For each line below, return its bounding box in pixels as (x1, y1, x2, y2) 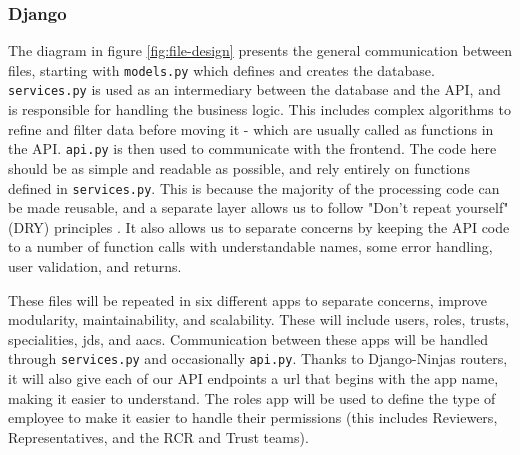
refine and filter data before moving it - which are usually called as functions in (8, 118, 494, 139)
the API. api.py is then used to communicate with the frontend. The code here (8, 138, 497, 159)
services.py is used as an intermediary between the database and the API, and (8, 79, 501, 100)
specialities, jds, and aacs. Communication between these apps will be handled (8, 328, 488, 349)
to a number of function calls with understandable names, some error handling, (8, 236, 493, 257)
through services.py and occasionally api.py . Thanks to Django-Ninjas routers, (8, 348, 508, 369)
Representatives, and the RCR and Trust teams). (8, 426, 309, 447)
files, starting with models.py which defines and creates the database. (8, 59, 435, 80)
